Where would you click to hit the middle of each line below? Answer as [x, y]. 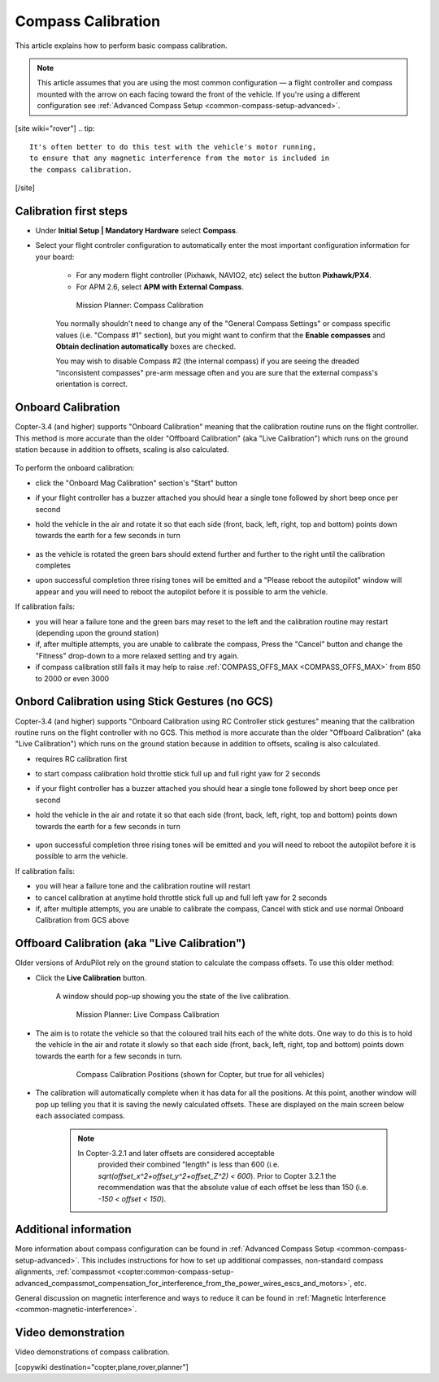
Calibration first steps [72, 211]
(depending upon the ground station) [97, 633]
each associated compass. [80, 1116]
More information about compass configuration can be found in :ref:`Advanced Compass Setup [175, 1249]
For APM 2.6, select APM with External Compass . [160, 287]
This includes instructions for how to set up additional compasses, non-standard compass [233, 1260]
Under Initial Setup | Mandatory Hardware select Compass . [137, 230]
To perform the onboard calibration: [75, 468]
